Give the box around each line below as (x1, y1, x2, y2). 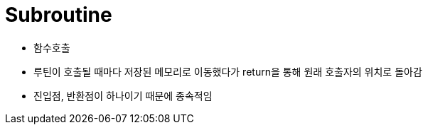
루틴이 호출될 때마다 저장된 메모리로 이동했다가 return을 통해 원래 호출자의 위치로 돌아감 (33, 65, 422, 78)
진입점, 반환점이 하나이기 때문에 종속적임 (33, 89, 213, 102)
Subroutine (5, 3, 112, 27)
